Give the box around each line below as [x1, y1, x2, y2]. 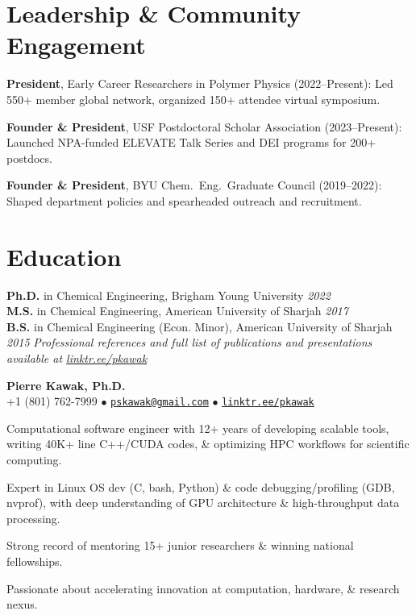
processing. [6, 509, 60, 526]
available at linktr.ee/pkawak [6, 349, 148, 366]
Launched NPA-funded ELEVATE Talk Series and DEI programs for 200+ [6, 134, 376, 151]
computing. [6, 451, 62, 467]
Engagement [6, 28, 146, 61]
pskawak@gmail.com [110, 397, 209, 409]
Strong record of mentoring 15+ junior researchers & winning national [6, 537, 354, 554]
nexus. [6, 596, 38, 613]
